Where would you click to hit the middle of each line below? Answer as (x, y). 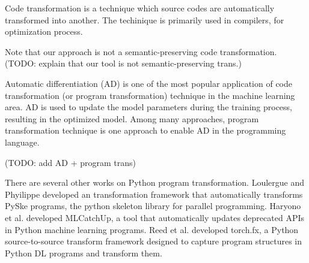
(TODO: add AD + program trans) (70, 162)
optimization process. (44, 31)
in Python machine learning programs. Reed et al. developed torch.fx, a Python (152, 229)
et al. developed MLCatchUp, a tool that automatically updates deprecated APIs (154, 217)
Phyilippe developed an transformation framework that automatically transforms (154, 194)
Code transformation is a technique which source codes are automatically (140, 8)
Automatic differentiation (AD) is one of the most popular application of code (149, 83)
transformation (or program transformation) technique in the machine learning (150, 95)
